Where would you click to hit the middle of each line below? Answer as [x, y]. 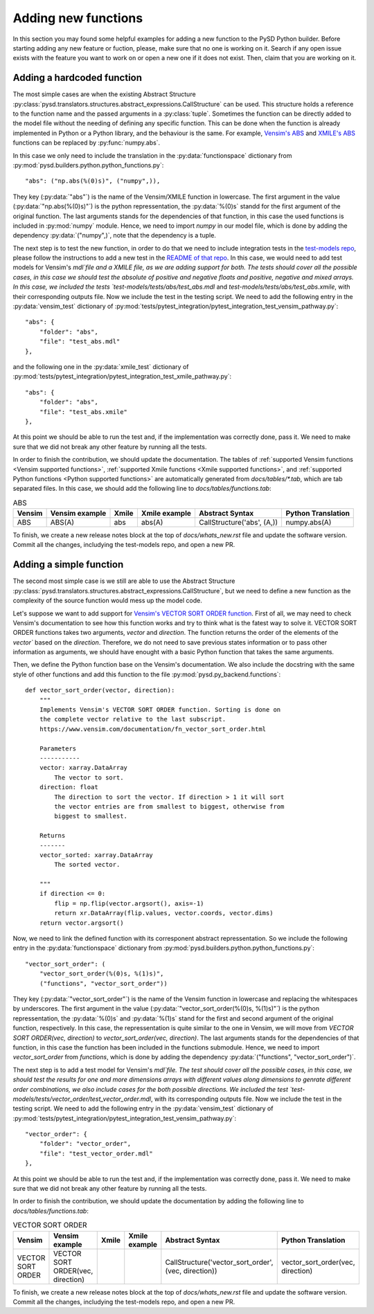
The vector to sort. [89, 777]
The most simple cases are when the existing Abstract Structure [105, 94]
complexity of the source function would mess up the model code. [107, 601]
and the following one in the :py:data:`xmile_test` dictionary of [101, 367]
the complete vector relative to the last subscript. [133, 719]
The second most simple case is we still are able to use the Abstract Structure [124, 581]
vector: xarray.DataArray [83, 768]
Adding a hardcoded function [77, 78]
